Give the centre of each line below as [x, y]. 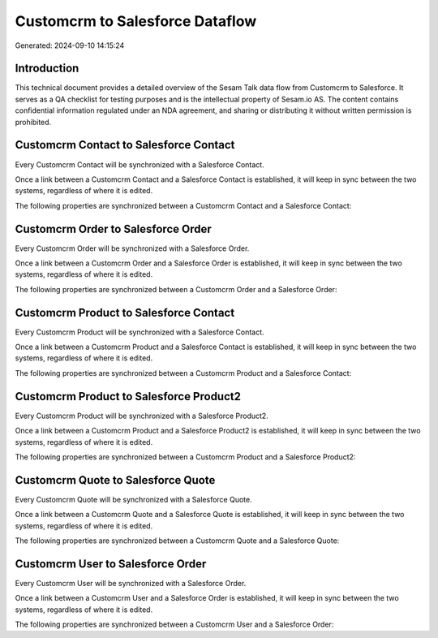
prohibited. [33, 122]
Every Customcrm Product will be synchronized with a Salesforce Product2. [142, 416]
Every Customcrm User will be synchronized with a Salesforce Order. [131, 583]
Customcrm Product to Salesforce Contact [125, 313]
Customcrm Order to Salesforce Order [114, 228]
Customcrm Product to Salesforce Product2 [128, 397]
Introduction [47, 69]
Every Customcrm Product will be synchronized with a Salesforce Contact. [140, 332]
